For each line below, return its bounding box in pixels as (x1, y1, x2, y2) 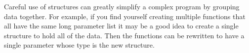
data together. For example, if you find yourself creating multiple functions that (4, 11, 246, 21)
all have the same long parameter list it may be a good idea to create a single (4, 21, 239, 31)
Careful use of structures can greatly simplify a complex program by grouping (4, 1, 240, 11)
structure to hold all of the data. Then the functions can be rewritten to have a (4, 30, 245, 40)
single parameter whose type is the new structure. (4, 40, 155, 50)
